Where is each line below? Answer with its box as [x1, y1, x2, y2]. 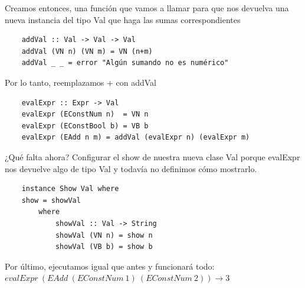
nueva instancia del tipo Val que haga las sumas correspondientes [5, 13, 241, 25]
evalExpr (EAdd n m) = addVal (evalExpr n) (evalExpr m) [21, 133, 250, 142]
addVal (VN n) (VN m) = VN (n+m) [21, 47, 153, 56]
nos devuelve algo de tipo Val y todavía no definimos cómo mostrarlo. [5, 162, 257, 174]
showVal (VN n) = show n [55, 231, 153, 240]
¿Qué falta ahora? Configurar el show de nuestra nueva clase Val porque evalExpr [5, 150, 300, 163]
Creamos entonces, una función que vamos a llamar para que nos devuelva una [5, 2, 289, 14]
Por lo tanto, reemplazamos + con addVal [5, 76, 157, 88]
